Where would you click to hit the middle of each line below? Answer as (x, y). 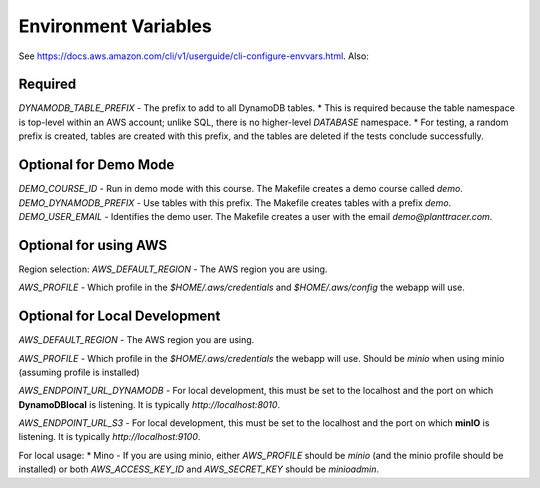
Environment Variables (115, 26)
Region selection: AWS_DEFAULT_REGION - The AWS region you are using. (173, 269)
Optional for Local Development (119, 316)
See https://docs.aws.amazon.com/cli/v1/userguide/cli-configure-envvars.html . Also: (193, 56)
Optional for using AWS (93, 245)
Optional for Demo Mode (96, 165)
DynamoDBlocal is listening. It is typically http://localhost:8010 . (149, 404)
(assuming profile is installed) (79, 372)
